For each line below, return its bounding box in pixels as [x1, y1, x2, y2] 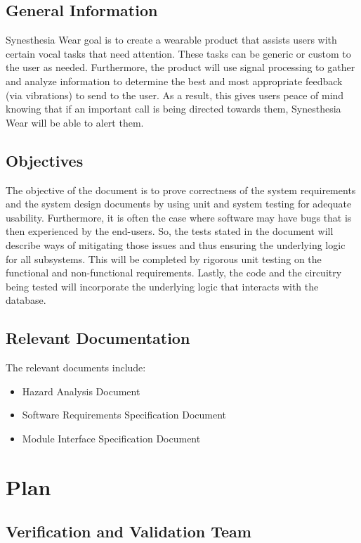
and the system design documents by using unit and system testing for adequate [6, 196, 352, 211]
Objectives [6, 149, 84, 171]
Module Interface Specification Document [22, 430, 201, 445]
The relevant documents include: [6, 360, 146, 375]
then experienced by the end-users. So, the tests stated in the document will [6, 224, 334, 238]
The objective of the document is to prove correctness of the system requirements [6, 182, 356, 197]
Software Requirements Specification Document [22, 407, 227, 422]
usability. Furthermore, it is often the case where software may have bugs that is [6, 210, 352, 224]
